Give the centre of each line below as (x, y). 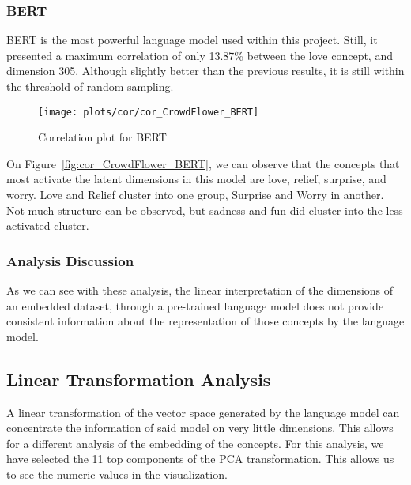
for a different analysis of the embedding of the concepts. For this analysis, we (195, 443)
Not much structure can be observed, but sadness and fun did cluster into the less (205, 210)
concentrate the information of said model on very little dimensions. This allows (200, 428)
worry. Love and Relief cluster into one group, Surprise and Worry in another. (195, 195)
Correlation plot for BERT (102, 137)
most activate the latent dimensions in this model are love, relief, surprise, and (196, 179)
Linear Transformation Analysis (139, 379)
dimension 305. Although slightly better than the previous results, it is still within (205, 71)
